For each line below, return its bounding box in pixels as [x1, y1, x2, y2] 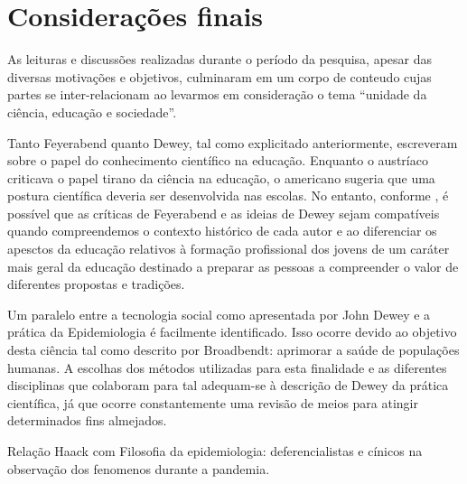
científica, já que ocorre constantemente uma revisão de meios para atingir [7, 393, 418, 412]
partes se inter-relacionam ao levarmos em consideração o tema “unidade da [7, 85, 427, 104]
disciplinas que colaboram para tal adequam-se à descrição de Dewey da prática [7, 376, 449, 395]
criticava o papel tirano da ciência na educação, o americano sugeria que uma [7, 168, 435, 187]
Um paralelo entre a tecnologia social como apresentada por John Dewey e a [7, 304, 431, 323]
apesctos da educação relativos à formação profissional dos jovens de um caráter [7, 239, 450, 258]
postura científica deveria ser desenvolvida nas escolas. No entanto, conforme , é [7, 186, 449, 205]
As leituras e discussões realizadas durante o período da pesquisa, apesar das [7, 50, 433, 69]
